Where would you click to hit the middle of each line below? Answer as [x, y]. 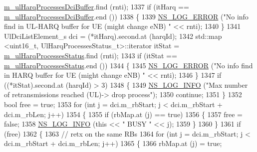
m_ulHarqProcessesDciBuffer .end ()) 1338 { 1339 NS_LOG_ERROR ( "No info [126, 16]
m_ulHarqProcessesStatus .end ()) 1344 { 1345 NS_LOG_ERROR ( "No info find [128, 65]
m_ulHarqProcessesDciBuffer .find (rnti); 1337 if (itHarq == [97, 6]
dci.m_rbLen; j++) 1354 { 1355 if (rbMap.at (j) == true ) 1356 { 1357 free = [123, 114]
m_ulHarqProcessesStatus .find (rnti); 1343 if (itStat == [91, 55]
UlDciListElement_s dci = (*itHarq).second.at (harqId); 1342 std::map [113, 36]
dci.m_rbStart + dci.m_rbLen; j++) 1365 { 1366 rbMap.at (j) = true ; [113, 143]
